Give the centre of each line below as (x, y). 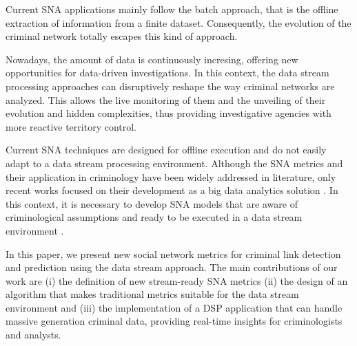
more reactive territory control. (71, 126)
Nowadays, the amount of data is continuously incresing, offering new (152, 59)
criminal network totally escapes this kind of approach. (122, 36)
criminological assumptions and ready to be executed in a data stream (154, 217)
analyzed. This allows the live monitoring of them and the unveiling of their (166, 99)
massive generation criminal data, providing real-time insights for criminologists (174, 321)
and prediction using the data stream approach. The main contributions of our (172, 267)
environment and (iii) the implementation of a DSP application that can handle (174, 307)
